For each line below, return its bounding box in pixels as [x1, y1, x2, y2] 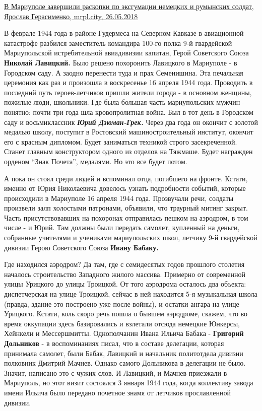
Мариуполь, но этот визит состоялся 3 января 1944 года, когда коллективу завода [4, 377, 253, 388]
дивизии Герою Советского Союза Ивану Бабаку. [4, 242, 159, 252]
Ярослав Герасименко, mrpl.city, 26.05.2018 [4, 11, 138, 21]
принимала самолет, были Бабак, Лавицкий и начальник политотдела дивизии [4, 348, 243, 358]
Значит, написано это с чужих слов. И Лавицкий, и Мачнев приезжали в [4, 367, 227, 378]
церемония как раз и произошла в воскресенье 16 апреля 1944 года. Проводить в [4, 77, 253, 88]
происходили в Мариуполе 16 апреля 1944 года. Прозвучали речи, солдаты [4, 192, 234, 203]
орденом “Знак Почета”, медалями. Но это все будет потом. [4, 156, 187, 166]
